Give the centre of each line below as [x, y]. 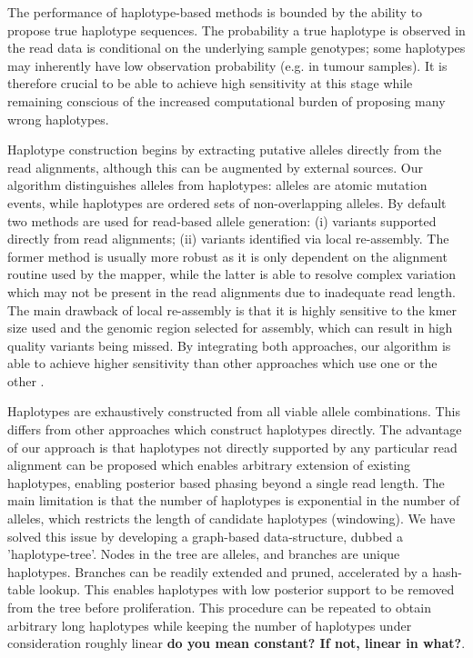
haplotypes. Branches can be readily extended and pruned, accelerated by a [218, 571]
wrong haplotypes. [58, 119]
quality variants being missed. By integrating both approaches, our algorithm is [229, 345]
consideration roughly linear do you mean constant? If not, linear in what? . [236, 643]
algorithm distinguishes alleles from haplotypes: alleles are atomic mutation [217, 185]
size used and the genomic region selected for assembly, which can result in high [230, 328]
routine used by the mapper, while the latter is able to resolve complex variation [232, 274]
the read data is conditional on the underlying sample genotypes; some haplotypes [236, 48]
